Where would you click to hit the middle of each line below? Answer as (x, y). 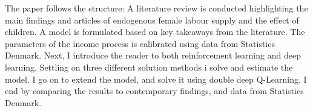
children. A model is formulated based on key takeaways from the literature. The (155, 32)
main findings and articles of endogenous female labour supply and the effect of (152, 20)
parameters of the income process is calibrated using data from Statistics (140, 43)
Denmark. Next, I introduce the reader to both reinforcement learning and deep (153, 55)
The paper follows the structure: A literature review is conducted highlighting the (156, 8)
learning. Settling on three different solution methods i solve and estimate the (149, 67)
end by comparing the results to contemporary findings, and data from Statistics (154, 91)
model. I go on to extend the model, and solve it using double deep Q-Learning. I (156, 79)
